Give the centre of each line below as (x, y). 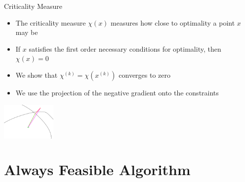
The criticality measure (51, 22)
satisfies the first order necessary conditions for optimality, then (125, 48)
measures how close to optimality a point (173, 22)
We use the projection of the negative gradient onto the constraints (117, 92)
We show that (37, 75)
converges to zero (145, 75)
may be (27, 32)
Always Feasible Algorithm (97, 169)
